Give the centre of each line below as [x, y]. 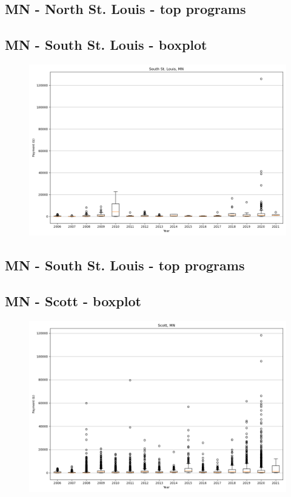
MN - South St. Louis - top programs [125, 265]
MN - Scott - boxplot [73, 301]
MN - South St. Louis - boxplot [106, 45]
